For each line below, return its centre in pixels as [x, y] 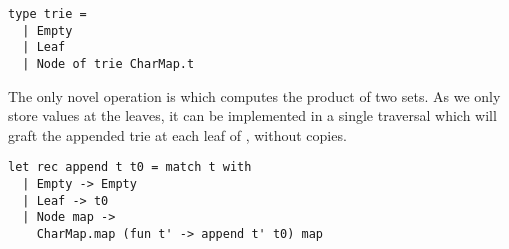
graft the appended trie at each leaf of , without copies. [177, 134]
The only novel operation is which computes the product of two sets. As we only [254, 95]
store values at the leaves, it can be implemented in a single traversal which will [252, 115]
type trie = [47, 14]
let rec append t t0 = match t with [130, 167]
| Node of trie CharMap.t [108, 63]
